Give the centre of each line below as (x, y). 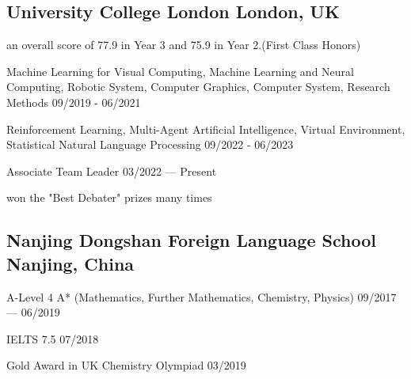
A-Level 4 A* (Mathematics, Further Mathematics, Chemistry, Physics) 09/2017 (202, 296)
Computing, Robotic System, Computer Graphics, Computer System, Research (198, 87)
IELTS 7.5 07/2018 (53, 338)
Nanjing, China (70, 263)
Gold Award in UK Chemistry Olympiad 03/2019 (126, 365)
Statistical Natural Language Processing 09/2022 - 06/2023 (150, 144)
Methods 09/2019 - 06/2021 (74, 102)
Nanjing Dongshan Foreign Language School (191, 240)
